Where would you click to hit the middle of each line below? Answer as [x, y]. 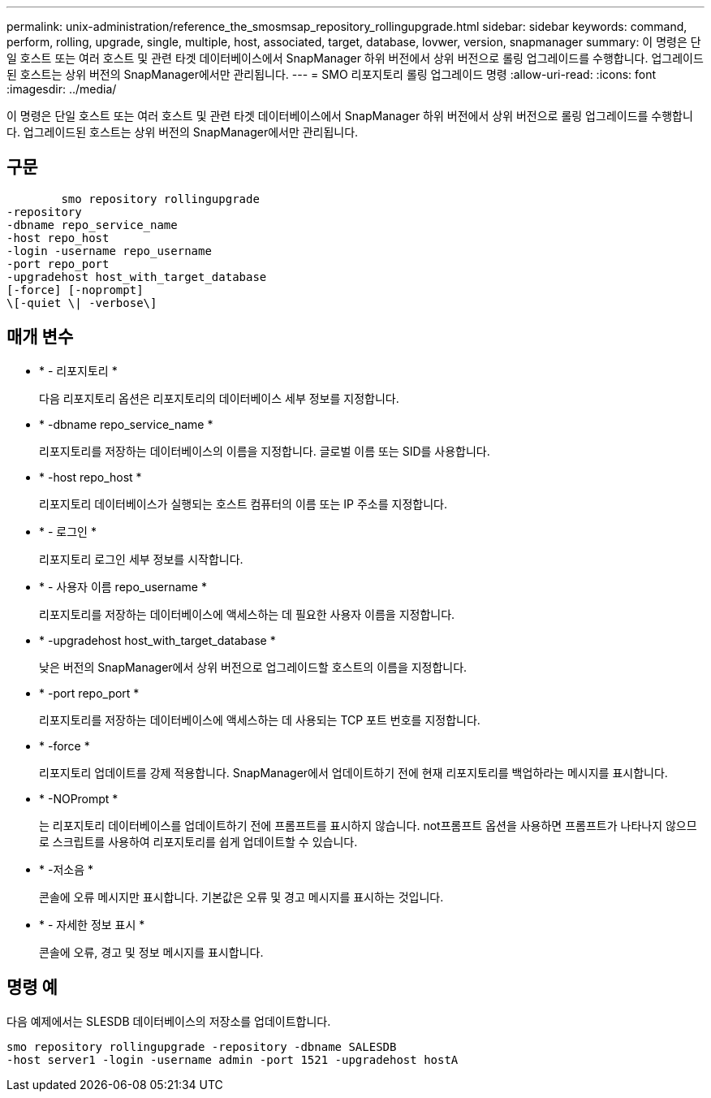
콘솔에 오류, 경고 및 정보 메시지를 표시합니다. [151, 952]
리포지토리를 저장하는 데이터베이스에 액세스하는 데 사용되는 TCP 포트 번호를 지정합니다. [260, 720]
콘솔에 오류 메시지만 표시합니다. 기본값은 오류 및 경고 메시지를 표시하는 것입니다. [241, 897]
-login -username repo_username [109, 251]
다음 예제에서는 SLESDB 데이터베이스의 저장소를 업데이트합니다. [169, 1021]
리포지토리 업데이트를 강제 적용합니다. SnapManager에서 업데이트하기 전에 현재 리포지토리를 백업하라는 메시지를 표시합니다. [353, 772]
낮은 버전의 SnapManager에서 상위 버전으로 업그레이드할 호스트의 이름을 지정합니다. [253, 667]
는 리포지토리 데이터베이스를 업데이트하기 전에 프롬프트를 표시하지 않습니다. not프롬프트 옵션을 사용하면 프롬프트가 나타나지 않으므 [368, 825]
